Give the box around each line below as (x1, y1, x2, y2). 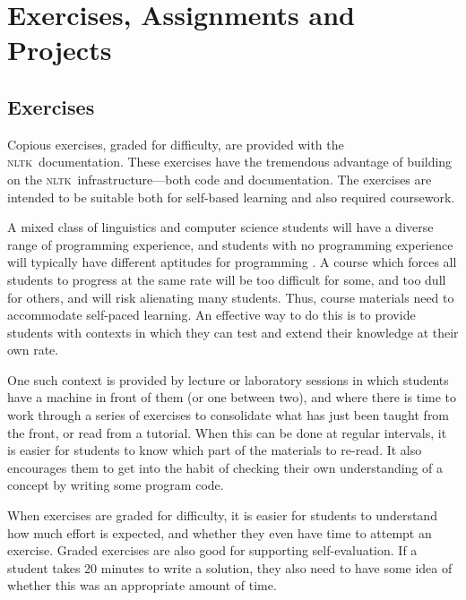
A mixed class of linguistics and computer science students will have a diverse (7, 218, 434, 236)
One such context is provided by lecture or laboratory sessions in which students (7, 370, 449, 389)
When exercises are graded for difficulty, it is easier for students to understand (7, 506, 437, 525)
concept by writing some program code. (7, 476, 224, 494)
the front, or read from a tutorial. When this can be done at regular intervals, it (7, 423, 447, 441)
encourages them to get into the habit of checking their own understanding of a (7, 458, 443, 476)
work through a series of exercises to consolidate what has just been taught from (7, 406, 450, 424)
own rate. (7, 340, 59, 359)
